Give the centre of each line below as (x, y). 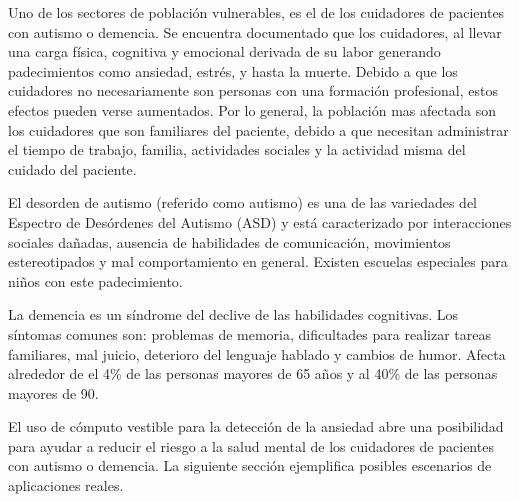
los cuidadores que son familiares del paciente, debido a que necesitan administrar (258, 129)
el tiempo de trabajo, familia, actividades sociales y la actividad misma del (237, 149)
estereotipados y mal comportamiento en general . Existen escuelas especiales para (258, 261)
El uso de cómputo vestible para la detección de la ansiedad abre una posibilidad (256, 426)
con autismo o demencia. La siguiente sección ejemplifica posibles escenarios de (250, 465)
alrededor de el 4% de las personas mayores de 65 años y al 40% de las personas (253, 373)
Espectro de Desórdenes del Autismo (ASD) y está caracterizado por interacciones (260, 221)
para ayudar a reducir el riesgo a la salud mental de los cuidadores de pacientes (251, 445)
